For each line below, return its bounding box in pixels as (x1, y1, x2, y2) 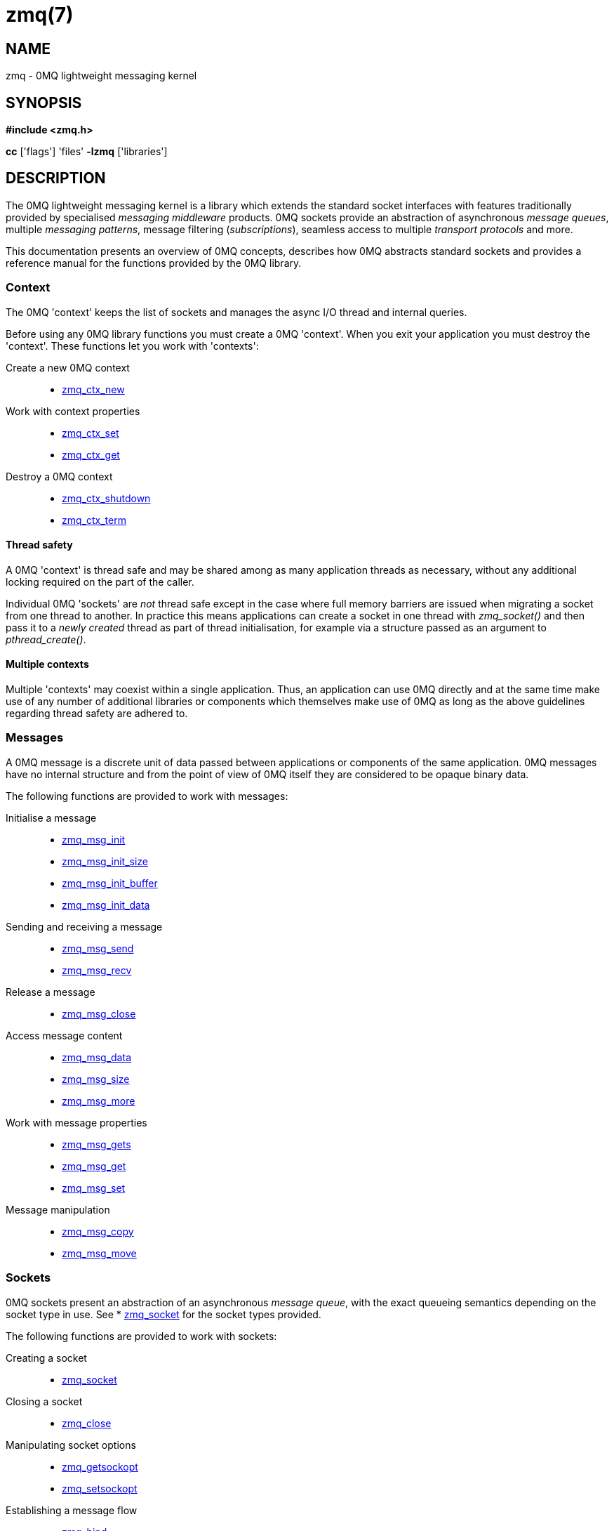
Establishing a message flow (6, 1504, 138, 1516)
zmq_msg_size (62, 1072, 130, 1085)
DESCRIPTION (6, 169, 106, 188)
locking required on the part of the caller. (6, 575, 194, 588)
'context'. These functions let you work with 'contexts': (6, 339, 259, 352)
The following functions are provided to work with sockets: (6, 1329, 277, 1342)
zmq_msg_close (62, 1007, 136, 1020)
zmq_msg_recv (62, 964, 132, 976)
